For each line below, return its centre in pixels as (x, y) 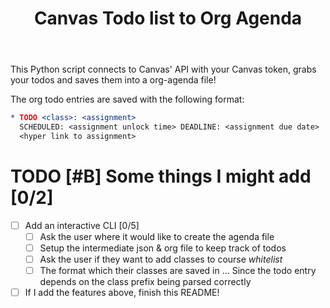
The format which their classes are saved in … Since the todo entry (178, 270)
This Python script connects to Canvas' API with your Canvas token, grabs (163, 69)
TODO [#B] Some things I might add (161, 176)
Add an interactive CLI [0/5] (82, 225)
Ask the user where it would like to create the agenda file (157, 236)
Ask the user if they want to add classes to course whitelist (161, 259)
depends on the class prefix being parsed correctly (145, 282)
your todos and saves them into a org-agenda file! (113, 80)
